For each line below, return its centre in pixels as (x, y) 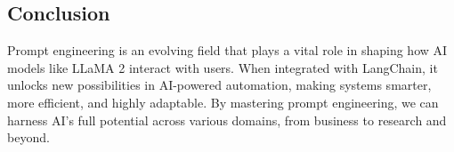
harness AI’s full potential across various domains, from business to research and (227, 120)
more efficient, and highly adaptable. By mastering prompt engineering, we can (223, 102)
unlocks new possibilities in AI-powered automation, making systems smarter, (219, 85)
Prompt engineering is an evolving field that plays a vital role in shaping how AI (227, 50)
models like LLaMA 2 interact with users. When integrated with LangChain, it (223, 67)
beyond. (28, 137)
